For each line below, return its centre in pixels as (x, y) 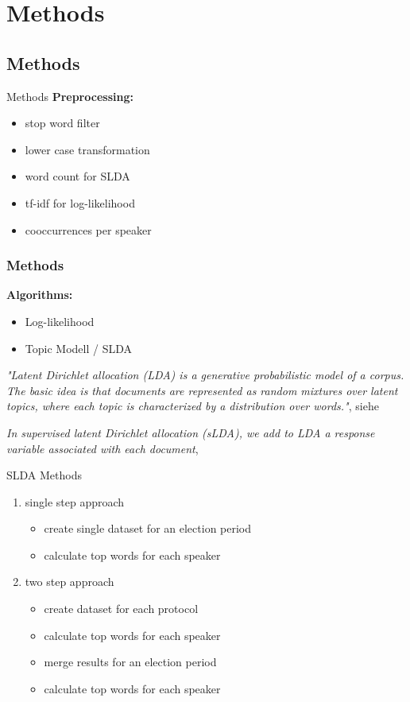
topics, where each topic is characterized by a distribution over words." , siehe (193, 406)
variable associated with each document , (102, 448)
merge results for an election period (130, 662)
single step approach (75, 501)
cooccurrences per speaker (88, 229)
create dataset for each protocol (121, 609)
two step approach (70, 582)
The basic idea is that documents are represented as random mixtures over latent (202, 390)
